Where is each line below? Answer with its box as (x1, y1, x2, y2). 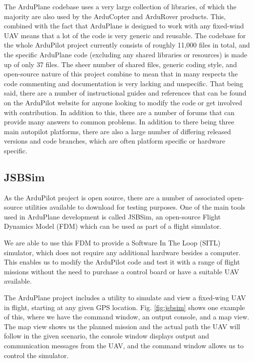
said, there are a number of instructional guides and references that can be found (4, 88, 247, 98)
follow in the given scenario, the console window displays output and (4, 331, 209, 341)
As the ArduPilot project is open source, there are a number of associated (4, 192, 225, 202)
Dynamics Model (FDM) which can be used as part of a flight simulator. (4, 221, 222, 231)
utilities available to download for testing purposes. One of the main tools (24, 202, 246, 212)
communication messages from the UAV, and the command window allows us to (4, 340, 244, 351)
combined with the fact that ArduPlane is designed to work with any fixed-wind (4, 21, 244, 31)
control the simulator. (4, 350, 69, 360)
